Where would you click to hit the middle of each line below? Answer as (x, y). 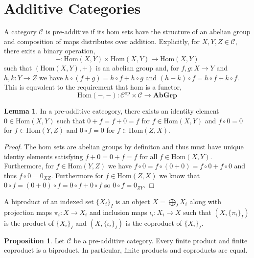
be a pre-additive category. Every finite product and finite (161, 240)
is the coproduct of (154, 223)
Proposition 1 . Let (35, 240)
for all (149, 156)
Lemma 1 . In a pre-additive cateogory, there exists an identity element (112, 111)
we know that (180, 175)
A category (20, 32)
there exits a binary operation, (50, 51)
